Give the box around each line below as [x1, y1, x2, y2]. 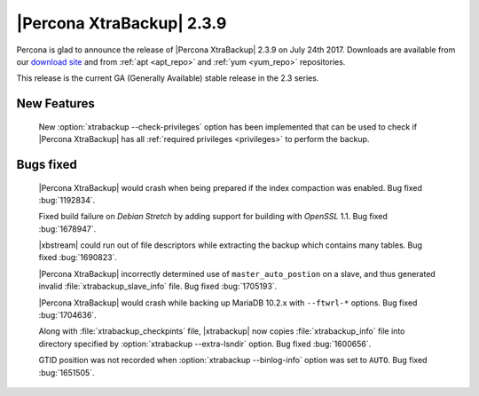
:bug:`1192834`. [38, 194, 96, 205]
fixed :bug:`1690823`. [38, 252, 117, 263]
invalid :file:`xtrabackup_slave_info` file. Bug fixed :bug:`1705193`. [38, 281, 278, 292]
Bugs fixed [16, 156, 77, 172]
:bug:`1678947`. [38, 223, 97, 234]
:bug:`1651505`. [38, 367, 95, 377]
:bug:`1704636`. [38, 310, 97, 321]
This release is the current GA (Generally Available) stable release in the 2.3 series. [16, 73, 319, 83]
